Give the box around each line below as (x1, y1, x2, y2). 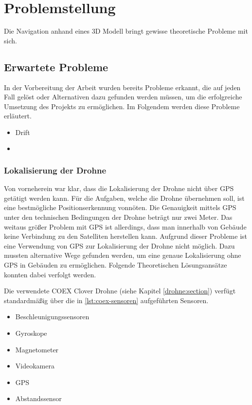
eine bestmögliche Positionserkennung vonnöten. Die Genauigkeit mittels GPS (4, 202, 236, 212)
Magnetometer (15, 344, 59, 354)
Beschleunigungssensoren (15, 311, 90, 322)
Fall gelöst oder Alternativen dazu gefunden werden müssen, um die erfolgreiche (4, 92, 242, 102)
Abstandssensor (15, 393, 62, 404)
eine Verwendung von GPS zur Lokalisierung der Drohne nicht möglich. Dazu (4, 240, 235, 251)
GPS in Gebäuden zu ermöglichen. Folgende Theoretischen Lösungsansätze (4, 260, 227, 270)
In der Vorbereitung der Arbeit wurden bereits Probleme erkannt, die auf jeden (4, 82, 241, 92)
